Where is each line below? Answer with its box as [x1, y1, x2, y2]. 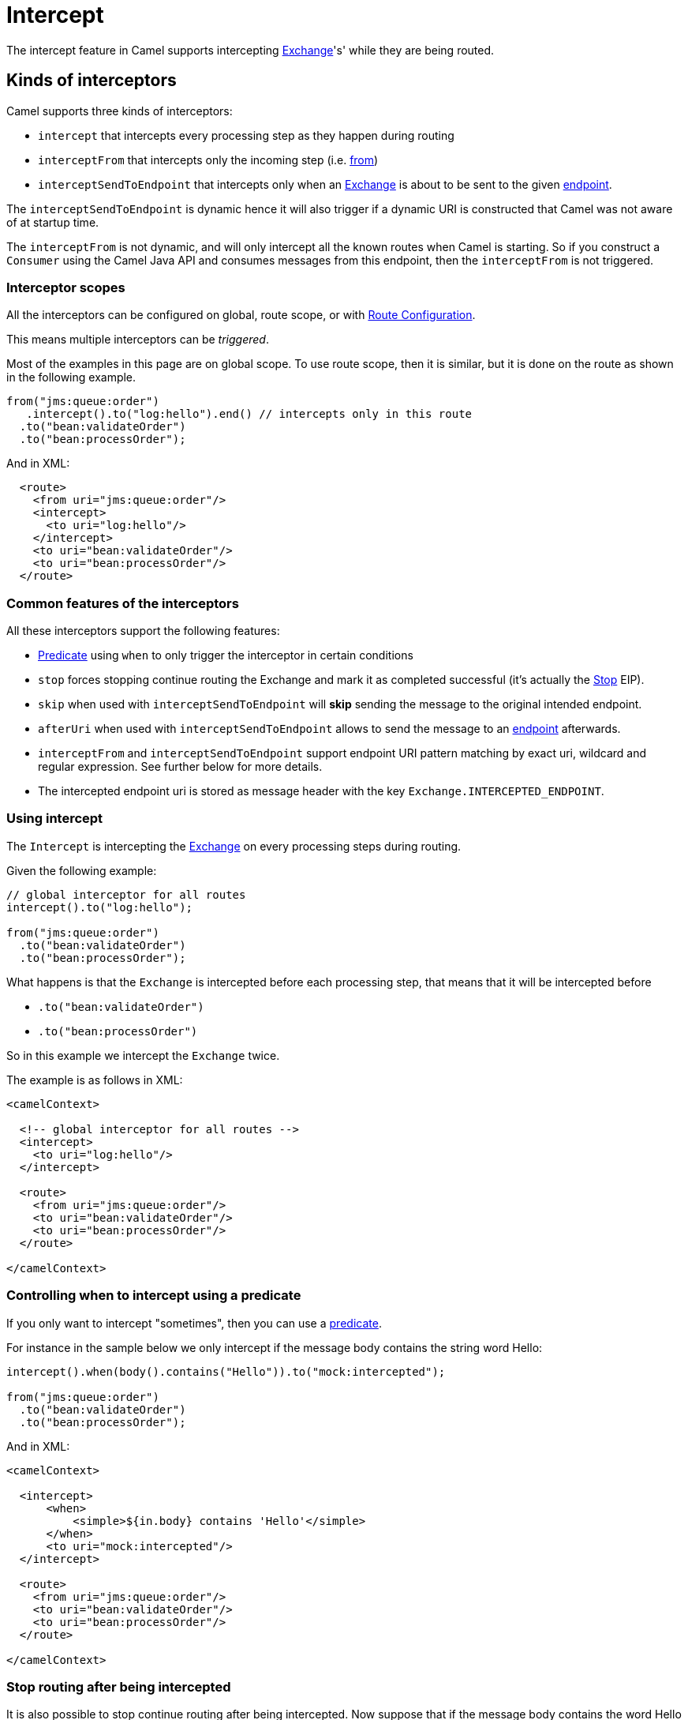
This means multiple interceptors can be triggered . [6, 332, 269, 347]
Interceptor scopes [6, 279, 125, 295]
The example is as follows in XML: [6, 1072, 183, 1087]
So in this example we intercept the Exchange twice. [6, 1048, 280, 1062]
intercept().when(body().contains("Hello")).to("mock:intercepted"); [6, 1365, 446, 1378]
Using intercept [6, 810, 103, 827]
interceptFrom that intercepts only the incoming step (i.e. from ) [38, 152, 379, 167]
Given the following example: [6, 863, 157, 877]
